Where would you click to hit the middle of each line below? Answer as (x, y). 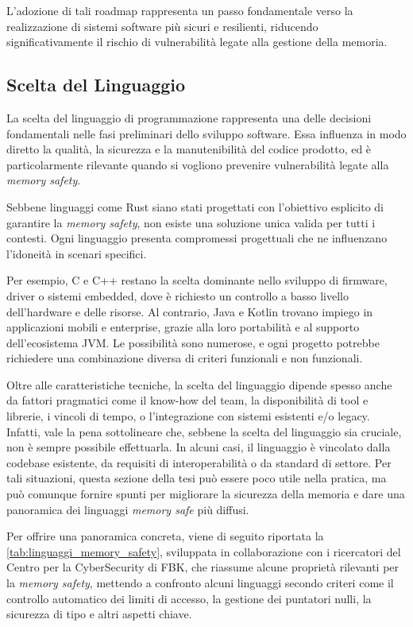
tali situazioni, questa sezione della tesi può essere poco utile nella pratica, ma (197, 478)
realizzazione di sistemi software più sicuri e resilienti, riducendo (162, 26)
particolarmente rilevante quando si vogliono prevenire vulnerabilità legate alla (198, 164)
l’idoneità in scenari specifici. (77, 253)
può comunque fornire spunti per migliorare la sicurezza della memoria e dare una (206, 494)
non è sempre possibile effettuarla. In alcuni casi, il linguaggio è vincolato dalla (199, 447)
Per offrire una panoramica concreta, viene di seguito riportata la (165, 536)
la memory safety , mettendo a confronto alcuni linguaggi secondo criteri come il (200, 583)
